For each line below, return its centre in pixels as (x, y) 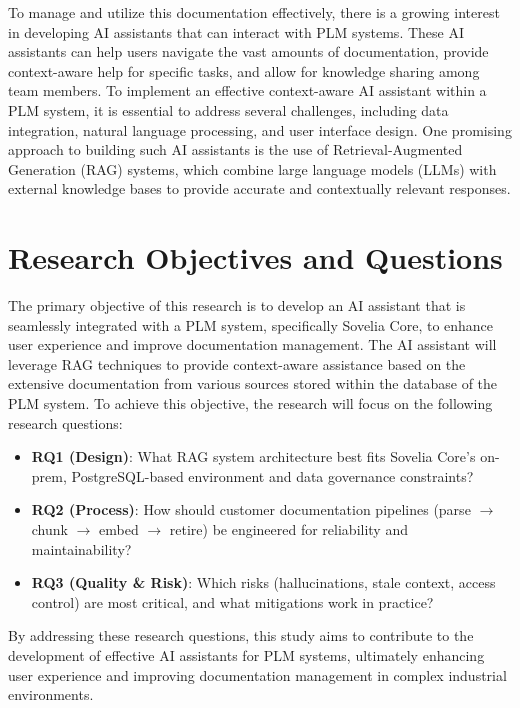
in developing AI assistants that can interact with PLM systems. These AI (236, 31)
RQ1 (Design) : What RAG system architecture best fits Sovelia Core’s (253, 456)
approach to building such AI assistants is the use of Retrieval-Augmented (235, 149)
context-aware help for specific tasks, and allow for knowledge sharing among (244, 70)
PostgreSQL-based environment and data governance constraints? (272, 475)
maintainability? (81, 548)
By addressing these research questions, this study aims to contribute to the (241, 635)
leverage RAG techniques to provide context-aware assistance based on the (237, 363)
